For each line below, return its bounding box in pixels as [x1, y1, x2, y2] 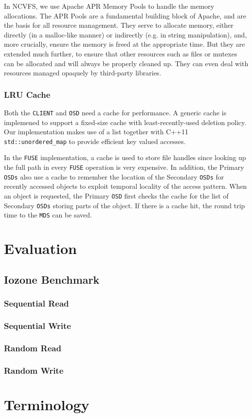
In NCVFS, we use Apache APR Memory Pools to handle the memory [4, 1, 215, 11]
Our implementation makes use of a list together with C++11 [4, 127, 189, 137]
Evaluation [4, 238, 77, 258]
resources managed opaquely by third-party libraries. [4, 68, 162, 78]
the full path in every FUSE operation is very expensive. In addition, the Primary [4, 162, 244, 172]
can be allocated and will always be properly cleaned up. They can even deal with [4, 58, 249, 68]
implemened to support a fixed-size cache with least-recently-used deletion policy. [4, 117, 247, 127]
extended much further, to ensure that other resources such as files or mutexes [4, 48, 237, 58]
